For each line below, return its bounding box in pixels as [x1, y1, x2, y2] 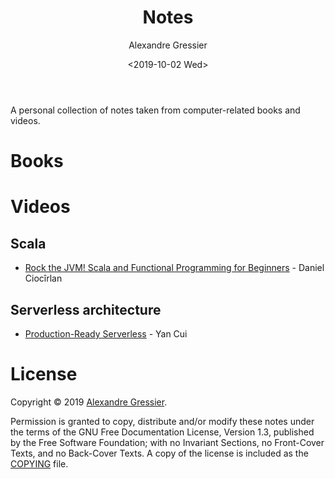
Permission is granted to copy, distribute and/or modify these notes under [10, 415, 315, 427]
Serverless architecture [10, 301, 162, 318]
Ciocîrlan [24, 272, 63, 285]
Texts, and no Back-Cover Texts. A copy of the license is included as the [10, 447, 309, 459]
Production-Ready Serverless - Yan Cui [24, 327, 188, 340]
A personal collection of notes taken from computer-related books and [10, 104, 301, 116]
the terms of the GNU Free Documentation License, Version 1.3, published [10, 426, 315, 438]
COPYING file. [10, 457, 69, 470]
